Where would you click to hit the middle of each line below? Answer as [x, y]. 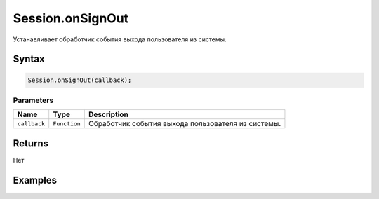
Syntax [29, 59]
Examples [35, 180]
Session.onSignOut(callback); [80, 80]
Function [67, 124]
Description [108, 114]
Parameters [33, 100]
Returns [31, 143]
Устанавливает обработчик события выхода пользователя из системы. [120, 39]
